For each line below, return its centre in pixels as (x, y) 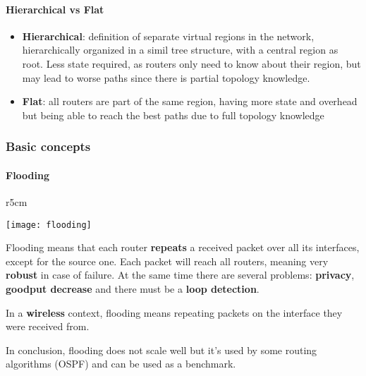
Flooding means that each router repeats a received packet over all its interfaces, (183, 247)
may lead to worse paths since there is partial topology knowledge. (166, 77)
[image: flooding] (49, 225)
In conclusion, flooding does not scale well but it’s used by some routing (161, 350)
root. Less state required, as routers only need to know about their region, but (191, 63)
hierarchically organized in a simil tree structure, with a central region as (180, 50)
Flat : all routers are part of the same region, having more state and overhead (190, 101)
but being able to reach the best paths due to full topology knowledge (173, 115)
